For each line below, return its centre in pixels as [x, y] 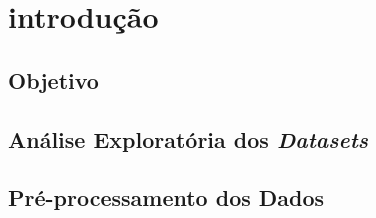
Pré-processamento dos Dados [166, 197]
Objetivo [53, 79]
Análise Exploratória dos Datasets [188, 138]
